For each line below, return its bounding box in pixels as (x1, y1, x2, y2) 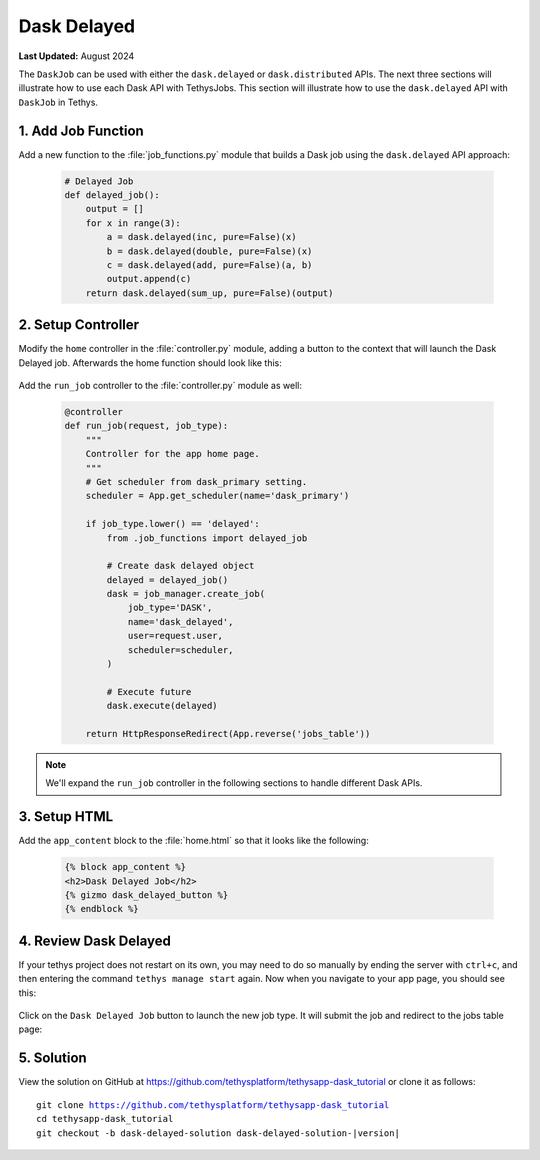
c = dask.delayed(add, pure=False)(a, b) (106, 259, 313, 270)
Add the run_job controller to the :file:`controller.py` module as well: (18, 380, 302, 392)
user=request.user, (127, 630, 224, 642)
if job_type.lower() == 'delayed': (85, 518, 260, 530)
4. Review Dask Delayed (18, 932, 172, 949)
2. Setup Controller (18, 316, 140, 334)
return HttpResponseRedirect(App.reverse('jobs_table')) (85, 728, 371, 739)
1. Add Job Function (18, 122, 144, 139)
